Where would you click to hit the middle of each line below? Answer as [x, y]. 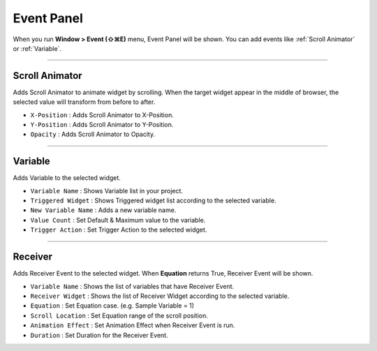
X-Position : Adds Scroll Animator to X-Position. [102, 114]
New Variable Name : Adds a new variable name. [103, 210]
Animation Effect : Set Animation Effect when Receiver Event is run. [133, 325]
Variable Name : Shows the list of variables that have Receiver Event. [132, 286]
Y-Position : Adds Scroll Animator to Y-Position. [102, 125]
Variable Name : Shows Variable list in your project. [107, 191]
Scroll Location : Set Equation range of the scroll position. [119, 315]
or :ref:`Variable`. [37, 48]
